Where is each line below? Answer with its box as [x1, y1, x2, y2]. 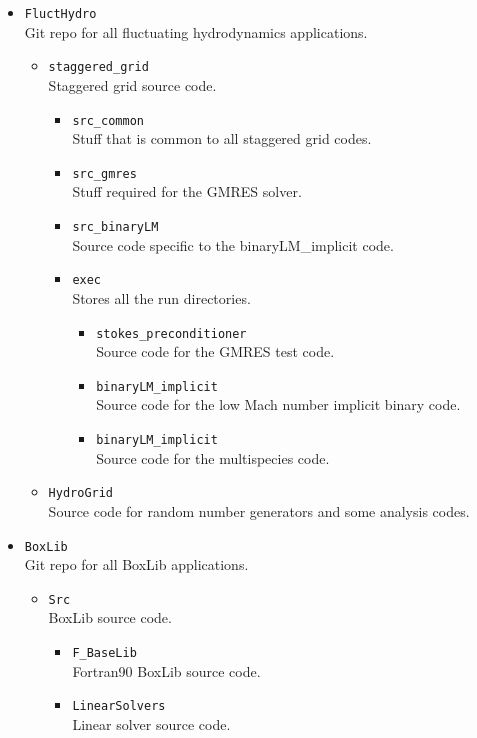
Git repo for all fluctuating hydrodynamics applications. [24, 21, 368, 42]
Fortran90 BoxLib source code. [72, 660, 261, 681]
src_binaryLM [72, 220, 159, 234]
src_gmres [72, 166, 137, 181]
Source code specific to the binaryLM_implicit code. [72, 234, 394, 255]
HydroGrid [48, 486, 114, 501]
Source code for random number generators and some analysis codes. [48, 500, 470, 521]
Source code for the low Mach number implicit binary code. [96, 394, 461, 415]
